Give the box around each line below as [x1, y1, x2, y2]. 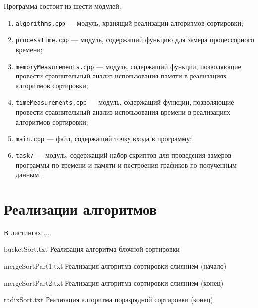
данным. [15, 169, 41, 180]
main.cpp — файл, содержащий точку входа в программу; [15, 133, 192, 144]
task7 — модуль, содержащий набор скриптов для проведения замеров [15, 150, 232, 160]
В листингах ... [4, 227, 50, 237]
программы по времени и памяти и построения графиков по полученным [15, 159, 237, 170]
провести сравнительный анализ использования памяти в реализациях [15, 71, 227, 81]
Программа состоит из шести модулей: [4, 1, 121, 11]
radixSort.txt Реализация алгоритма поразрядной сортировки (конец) [4, 294, 213, 305]
